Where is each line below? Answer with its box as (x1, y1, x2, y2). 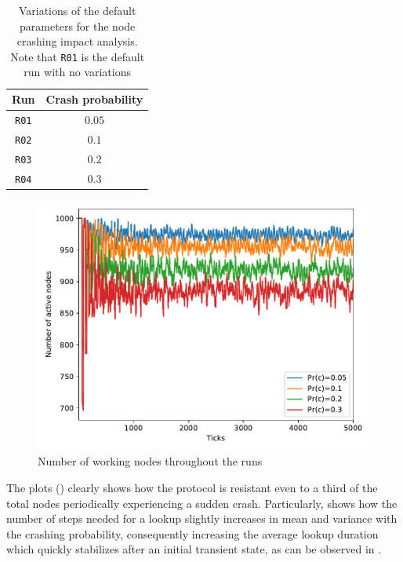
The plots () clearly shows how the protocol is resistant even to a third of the (6, 479, 378, 495)
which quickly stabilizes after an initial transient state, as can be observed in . (6, 541, 382, 557)
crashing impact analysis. (16, 33, 138, 49)
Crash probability (45, 91, 143, 108)
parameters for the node (20, 17, 136, 34)
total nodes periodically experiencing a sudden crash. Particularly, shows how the (6, 494, 398, 511)
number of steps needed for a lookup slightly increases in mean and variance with (6, 510, 398, 527)
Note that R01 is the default (10, 48, 145, 64)
